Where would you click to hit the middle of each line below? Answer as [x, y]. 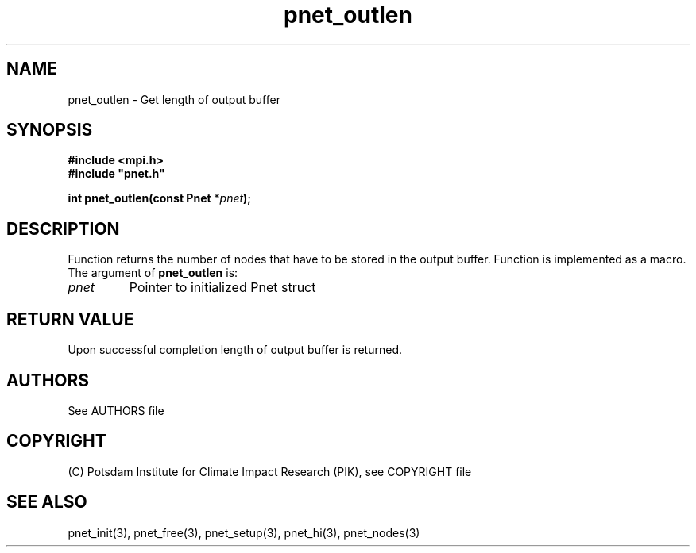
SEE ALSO [47, 502]
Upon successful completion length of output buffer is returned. [235, 350]
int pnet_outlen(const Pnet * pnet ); [160, 198]
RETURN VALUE [70, 319]
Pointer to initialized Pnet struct [222, 288]
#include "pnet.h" [116, 174]
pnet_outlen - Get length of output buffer [174, 99]
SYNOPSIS [50, 130]
